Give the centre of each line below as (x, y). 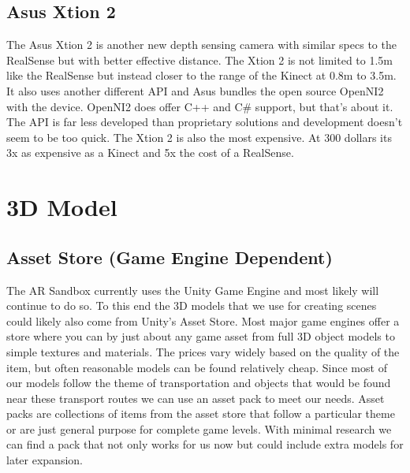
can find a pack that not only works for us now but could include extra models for (205, 444)
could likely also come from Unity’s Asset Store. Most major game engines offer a (203, 320)
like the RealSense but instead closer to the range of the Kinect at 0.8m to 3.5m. (201, 75)
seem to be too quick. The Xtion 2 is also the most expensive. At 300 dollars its (199, 137)
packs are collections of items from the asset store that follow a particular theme (201, 413)
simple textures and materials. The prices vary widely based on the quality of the (203, 351)
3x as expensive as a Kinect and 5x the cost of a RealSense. (150, 153)
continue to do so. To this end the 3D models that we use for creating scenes (192, 305)
